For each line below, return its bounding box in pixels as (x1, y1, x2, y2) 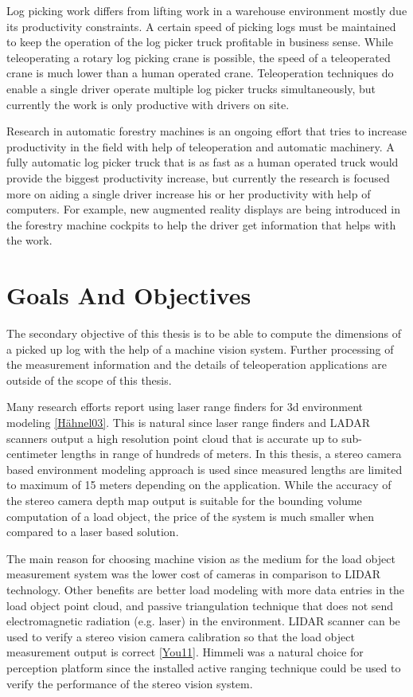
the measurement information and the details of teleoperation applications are (6, 356, 387, 373)
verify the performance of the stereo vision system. (6, 675, 253, 691)
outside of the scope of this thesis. (6, 371, 172, 388)
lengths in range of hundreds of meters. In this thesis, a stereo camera (60, 445, 402, 462)
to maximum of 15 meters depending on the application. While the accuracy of (6, 476, 392, 493)
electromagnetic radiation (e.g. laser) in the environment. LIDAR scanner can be (6, 613, 400, 629)
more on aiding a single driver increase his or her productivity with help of (6, 185, 371, 202)
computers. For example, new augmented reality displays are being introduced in (6, 201, 400, 217)
